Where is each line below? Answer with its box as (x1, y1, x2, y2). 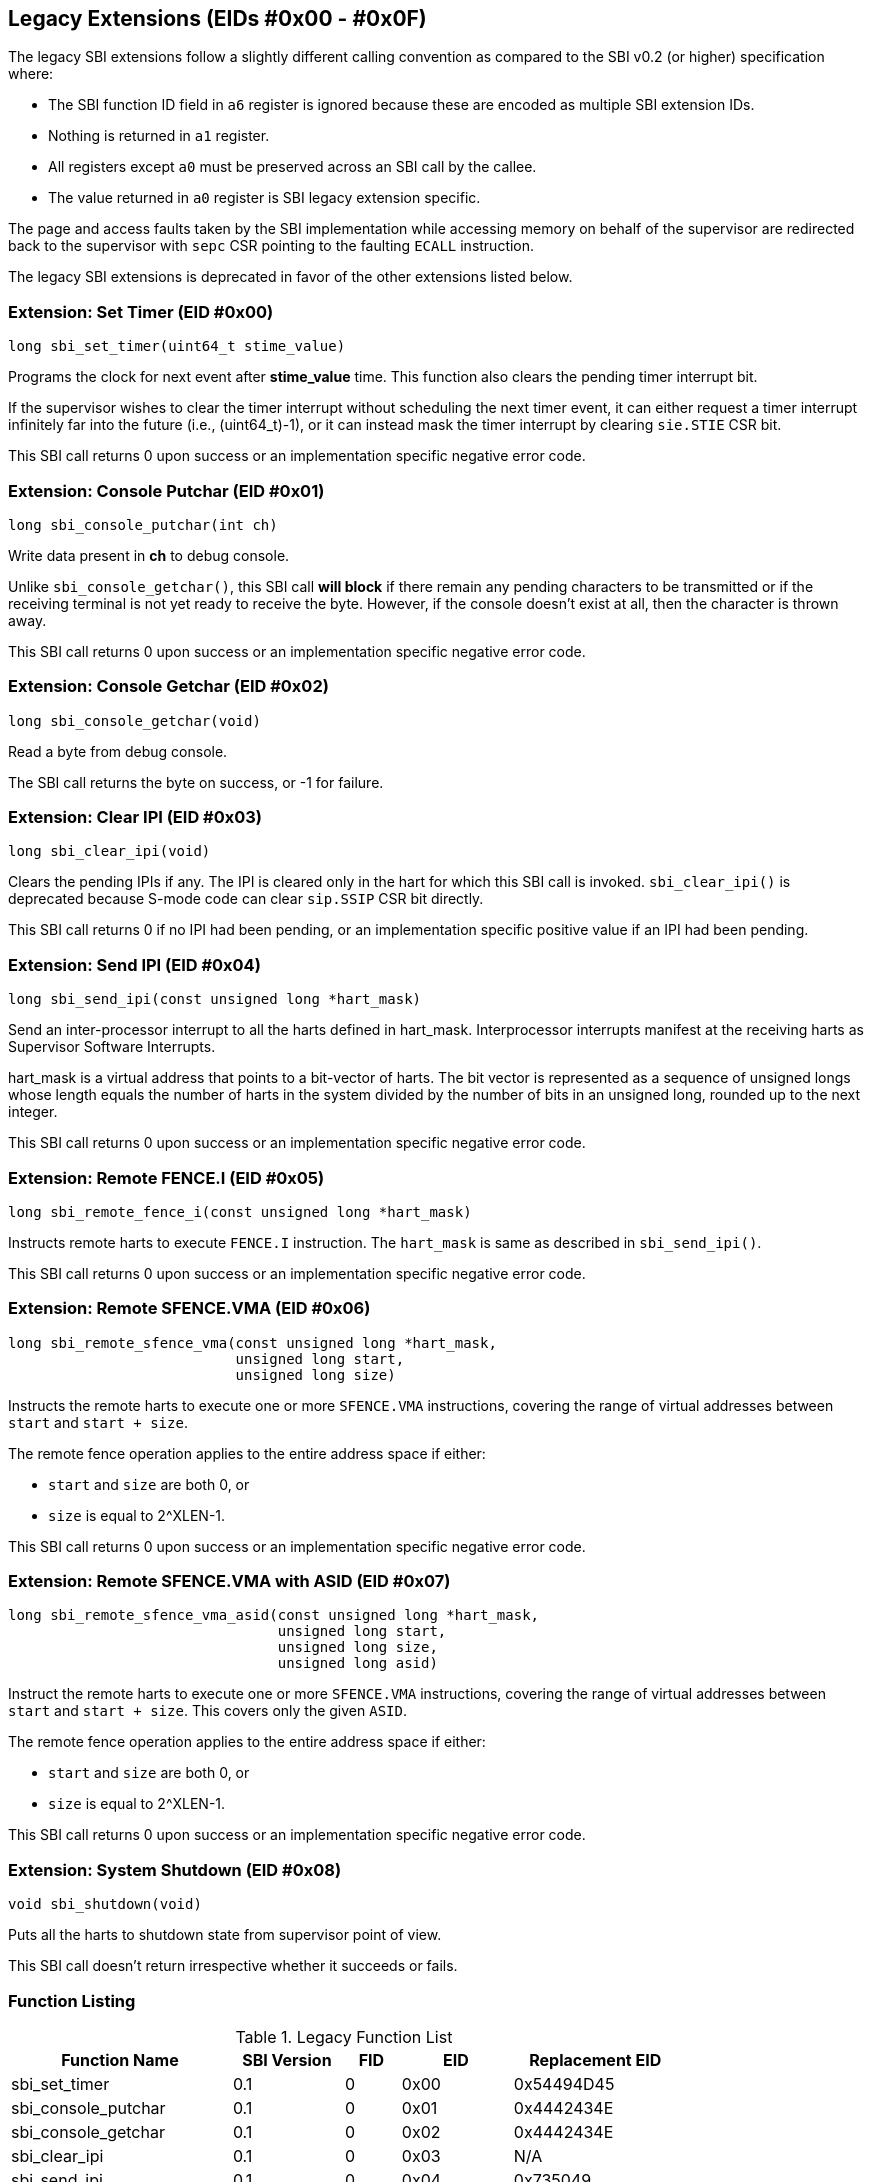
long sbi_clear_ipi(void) (8, 843, 211, 860)
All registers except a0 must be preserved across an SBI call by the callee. (48, 158, 537, 176)
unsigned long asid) (277, 1655, 438, 1672)
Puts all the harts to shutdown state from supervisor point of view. (8, 1926, 442, 1944)
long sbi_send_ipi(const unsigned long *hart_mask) (8, 991, 422, 1008)
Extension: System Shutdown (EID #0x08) (8, 1859, 342, 1880)
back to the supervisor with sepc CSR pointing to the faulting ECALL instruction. (8, 237, 535, 255)
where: (8, 65, 54, 83)
